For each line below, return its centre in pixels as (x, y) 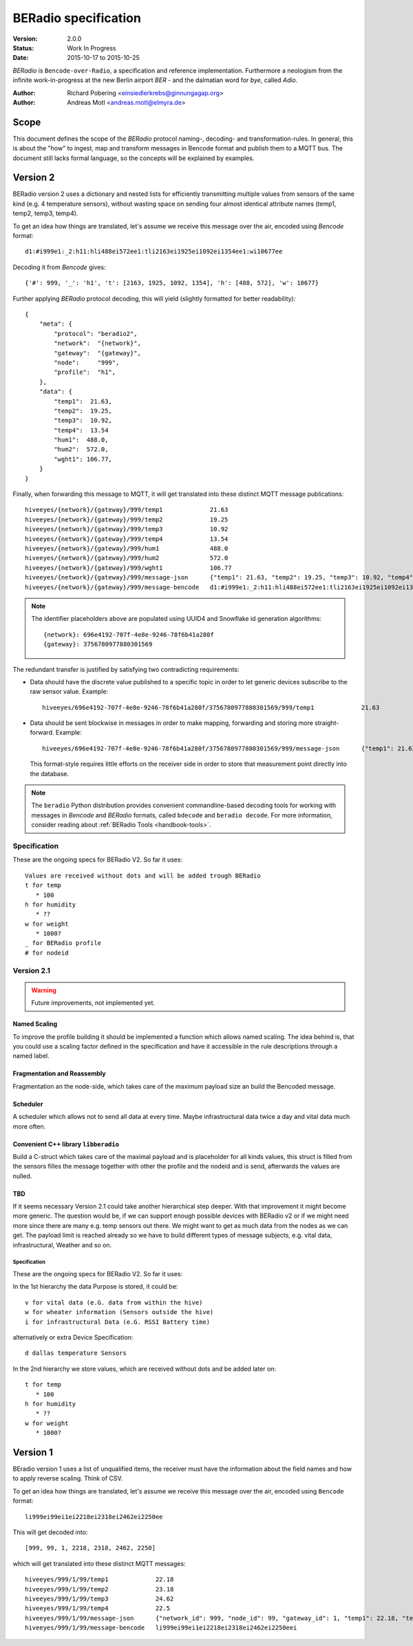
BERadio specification (77, 18)
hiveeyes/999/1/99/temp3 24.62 (99, 1598)
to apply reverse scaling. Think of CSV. (68, 1478)
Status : (23, 48)
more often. (29, 1126)
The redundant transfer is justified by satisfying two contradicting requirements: (126, 669)
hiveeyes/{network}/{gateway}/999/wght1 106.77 (128, 568)
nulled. (22, 1176)
